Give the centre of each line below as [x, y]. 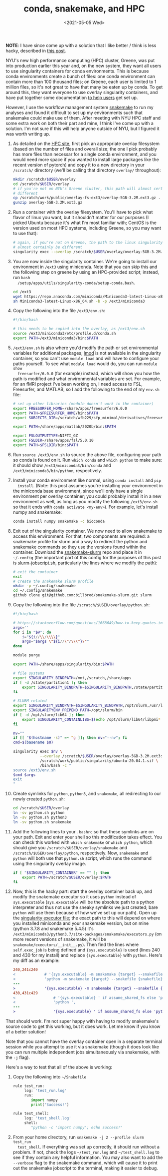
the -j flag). [18, 1057]
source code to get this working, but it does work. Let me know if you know [83, 1026]
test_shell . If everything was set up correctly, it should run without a [89, 1146]
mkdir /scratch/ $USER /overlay [44, 179]
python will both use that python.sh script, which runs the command [82, 858]
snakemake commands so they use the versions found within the [80, 547]
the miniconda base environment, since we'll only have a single [78, 491]
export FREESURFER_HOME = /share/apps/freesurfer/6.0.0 [70, 408]
